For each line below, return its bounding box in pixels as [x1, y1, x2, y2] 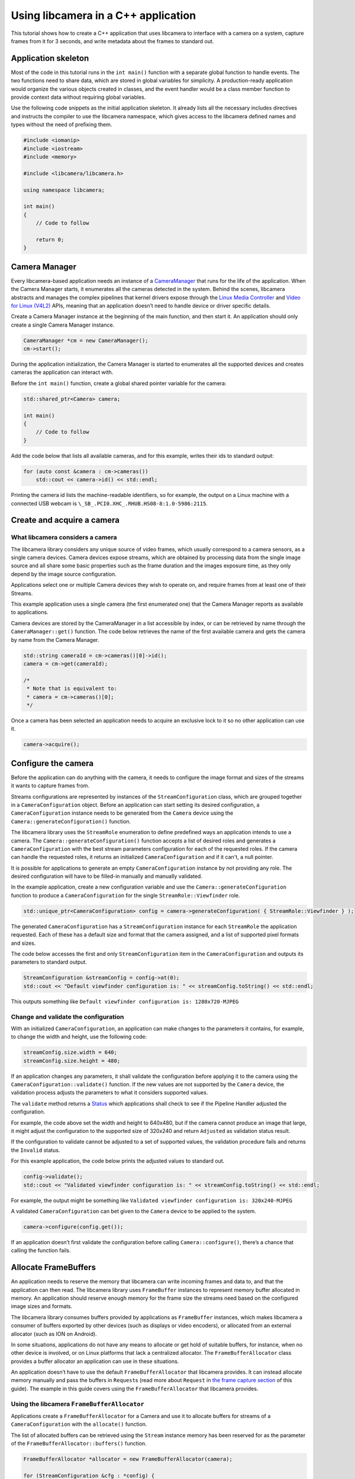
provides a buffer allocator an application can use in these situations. [11, 1358, 179, 1365]
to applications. [11, 609, 49, 616]
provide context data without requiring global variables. [11, 93, 146, 101]
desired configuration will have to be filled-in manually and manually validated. [11, 873, 202, 880]
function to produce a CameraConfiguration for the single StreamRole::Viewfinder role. [11, 892, 240, 899]
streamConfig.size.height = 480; [23, 1057, 121, 1064]
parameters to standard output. [11, 958, 87, 965]
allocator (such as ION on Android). [11, 1330, 97, 1337]
